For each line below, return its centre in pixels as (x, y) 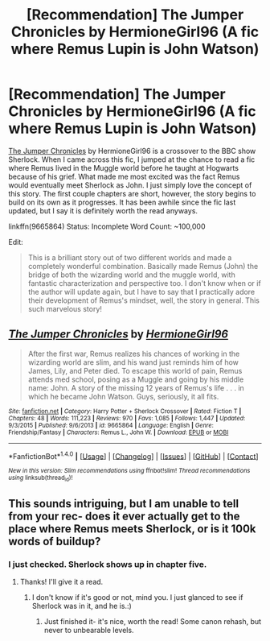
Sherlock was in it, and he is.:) (82, 606)
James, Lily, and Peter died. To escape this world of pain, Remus (135, 370)
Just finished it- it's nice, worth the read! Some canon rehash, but (153, 622)
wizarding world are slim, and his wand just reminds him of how (133, 362)
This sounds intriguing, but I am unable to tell (124, 504)
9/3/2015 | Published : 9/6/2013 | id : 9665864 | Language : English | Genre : (111, 425)
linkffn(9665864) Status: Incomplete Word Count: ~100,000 (107, 226)
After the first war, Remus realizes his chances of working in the (134, 354)
